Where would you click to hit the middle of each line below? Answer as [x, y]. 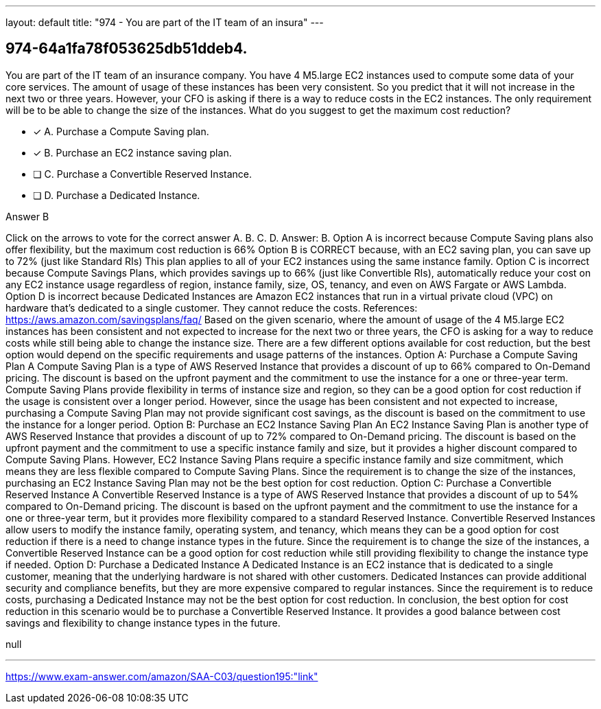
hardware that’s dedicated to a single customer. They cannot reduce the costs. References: [212, 307]
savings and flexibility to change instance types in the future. [143, 623]
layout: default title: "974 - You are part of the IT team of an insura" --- [165, 22]
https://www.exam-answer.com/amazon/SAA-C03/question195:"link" [162, 676]
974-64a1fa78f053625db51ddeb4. [127, 49]
